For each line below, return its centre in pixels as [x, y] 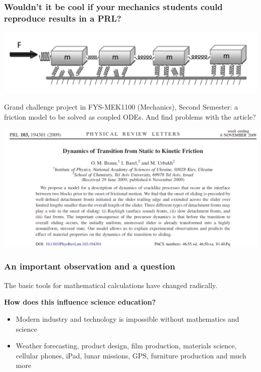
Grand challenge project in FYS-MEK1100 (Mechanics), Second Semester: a [121, 107]
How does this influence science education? [80, 302]
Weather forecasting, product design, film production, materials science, [126, 346]
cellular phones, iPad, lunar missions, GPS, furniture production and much [131, 355]
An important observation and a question [90, 266]
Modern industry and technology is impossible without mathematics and [127, 318]
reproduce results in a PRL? [63, 18]
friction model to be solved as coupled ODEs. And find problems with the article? [130, 117]
